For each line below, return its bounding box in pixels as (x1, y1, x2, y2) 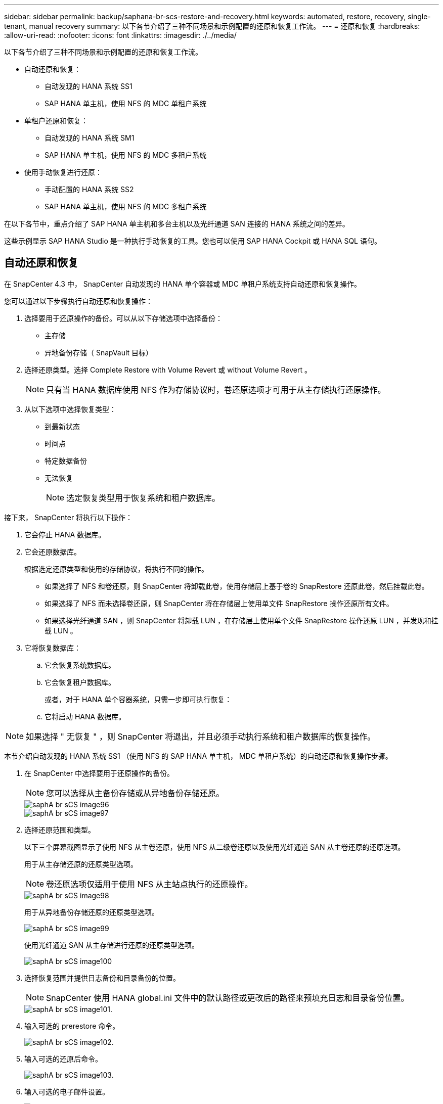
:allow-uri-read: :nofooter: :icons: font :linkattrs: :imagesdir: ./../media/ (4, 31, 237, 39)
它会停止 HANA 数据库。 (24, 530, 106, 539)
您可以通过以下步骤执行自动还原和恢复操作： (4, 296, 153, 305)
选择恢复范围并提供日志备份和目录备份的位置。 (24, 973, 180, 982)
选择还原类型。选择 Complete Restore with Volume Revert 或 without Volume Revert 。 (24, 365, 312, 374)
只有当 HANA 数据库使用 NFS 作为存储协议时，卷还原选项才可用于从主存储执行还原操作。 (46, 384, 386, 395)
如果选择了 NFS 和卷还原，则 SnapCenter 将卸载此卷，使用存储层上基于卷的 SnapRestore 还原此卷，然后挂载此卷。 (45, 581, 429, 590)
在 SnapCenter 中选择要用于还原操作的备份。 (24, 768, 174, 777)
